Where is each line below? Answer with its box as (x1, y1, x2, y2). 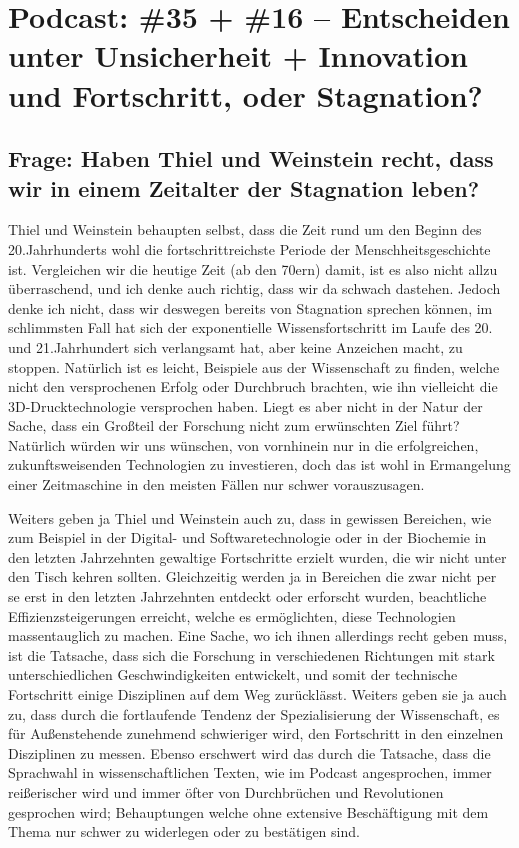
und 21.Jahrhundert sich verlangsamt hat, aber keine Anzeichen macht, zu (8, 336, 463, 357)
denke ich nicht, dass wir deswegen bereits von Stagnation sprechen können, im (8, 297, 493, 318)
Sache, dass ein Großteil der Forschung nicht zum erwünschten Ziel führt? (8, 415, 460, 436)
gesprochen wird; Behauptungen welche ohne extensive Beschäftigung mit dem (8, 801, 489, 822)
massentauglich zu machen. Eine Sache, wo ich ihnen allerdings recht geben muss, (8, 625, 508, 646)
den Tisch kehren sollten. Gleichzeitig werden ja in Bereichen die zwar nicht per (8, 566, 497, 587)
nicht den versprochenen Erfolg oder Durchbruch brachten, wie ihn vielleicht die (8, 376, 498, 397)
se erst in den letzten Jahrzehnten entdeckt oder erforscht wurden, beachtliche (8, 586, 487, 607)
